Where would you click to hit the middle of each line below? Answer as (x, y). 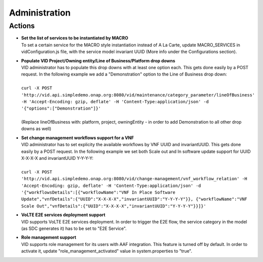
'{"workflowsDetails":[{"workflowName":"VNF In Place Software (98, 192)
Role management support (49, 237)
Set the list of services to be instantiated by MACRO (75, 38)
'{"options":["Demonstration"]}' (61, 109)
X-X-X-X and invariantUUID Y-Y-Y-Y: (57, 158)
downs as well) (36, 129)
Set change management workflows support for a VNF (77, 138)
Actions (22, 26)
